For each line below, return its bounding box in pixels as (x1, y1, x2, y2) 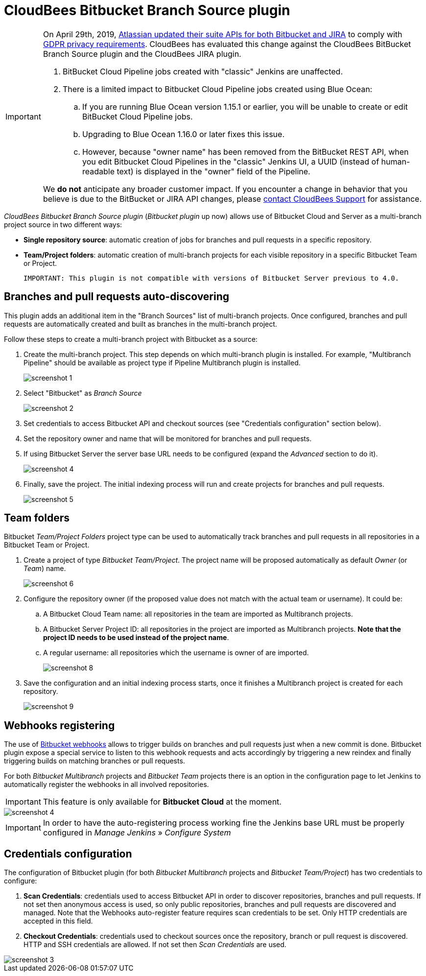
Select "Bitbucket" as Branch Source (24, 388, 142, 397)
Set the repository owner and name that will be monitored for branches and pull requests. (24, 434, 312, 443)
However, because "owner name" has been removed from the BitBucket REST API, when (82, 146, 409, 157)
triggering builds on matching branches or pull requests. (4, 757, 185, 765)
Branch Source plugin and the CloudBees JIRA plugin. (43, 48, 241, 59)
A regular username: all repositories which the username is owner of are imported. (43, 648, 309, 657)
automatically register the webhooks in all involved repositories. (4, 780, 209, 789)
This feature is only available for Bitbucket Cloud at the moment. (43, 797, 282, 807)
